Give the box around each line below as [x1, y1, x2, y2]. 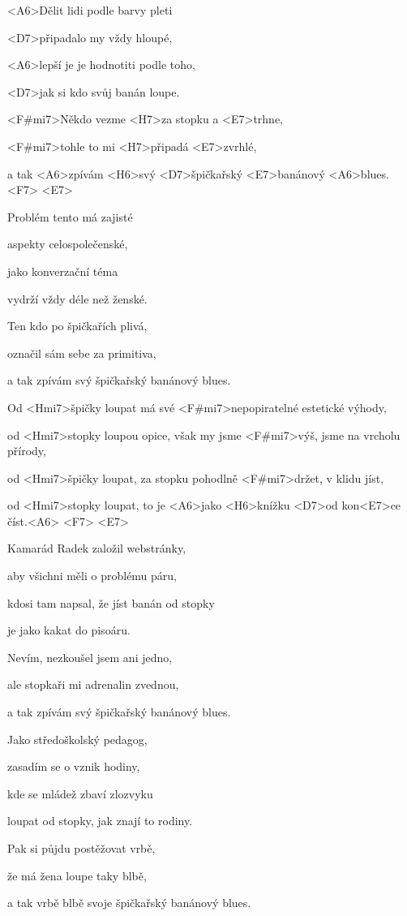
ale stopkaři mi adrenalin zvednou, [7, 676, 179, 693]
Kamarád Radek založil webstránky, [7, 540, 186, 557]
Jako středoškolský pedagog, [7, 730, 148, 747]
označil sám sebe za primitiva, [7, 344, 156, 361]
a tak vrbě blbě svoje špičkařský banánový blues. [7, 894, 251, 911]
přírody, [7, 442, 46, 459]
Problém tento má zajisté [7, 208, 133, 225]
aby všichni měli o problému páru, [7, 567, 178, 584]
